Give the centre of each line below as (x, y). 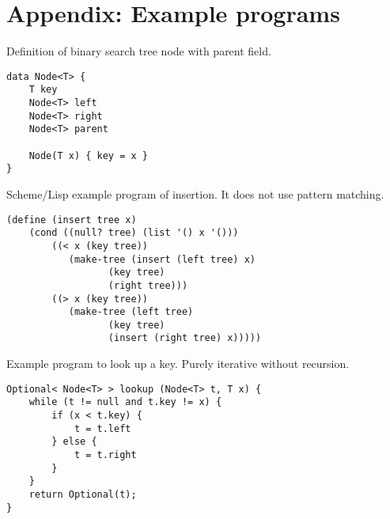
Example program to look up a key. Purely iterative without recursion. (178, 364)
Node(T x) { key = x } (88, 155)
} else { (74, 442)
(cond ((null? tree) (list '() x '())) (134, 233)
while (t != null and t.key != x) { (125, 402)
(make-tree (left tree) (131, 312)
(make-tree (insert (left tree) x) (162, 259)
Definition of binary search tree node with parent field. (139, 51)
